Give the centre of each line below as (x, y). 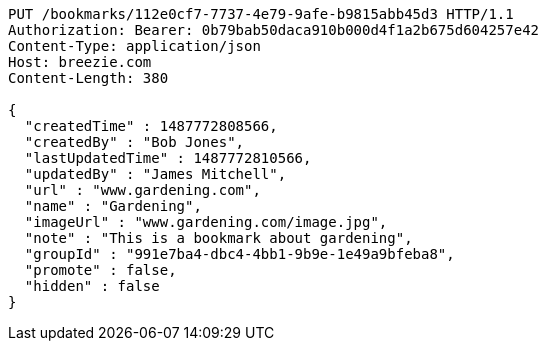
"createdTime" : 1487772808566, (151, 126)
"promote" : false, (100, 270)
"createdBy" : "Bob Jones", (134, 142)
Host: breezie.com (80, 62)
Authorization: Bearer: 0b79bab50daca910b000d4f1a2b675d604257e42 (274, 30)
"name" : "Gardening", (113, 206)
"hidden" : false (92, 286)
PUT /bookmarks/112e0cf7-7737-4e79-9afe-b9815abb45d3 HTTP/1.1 (261, 14)
